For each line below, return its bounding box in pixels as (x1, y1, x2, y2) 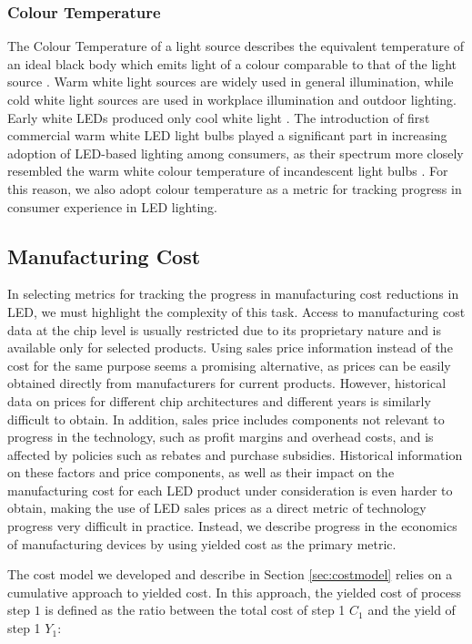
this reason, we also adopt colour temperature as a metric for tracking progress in (7, 179, 462, 198)
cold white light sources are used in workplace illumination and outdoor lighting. (7, 90, 457, 108)
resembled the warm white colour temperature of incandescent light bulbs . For (7, 161, 448, 180)
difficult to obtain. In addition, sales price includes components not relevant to (7, 409, 445, 428)
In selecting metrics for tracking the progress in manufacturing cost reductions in (7, 284, 459, 303)
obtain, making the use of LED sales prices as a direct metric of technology (7, 498, 427, 517)
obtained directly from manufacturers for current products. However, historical (7, 373, 447, 393)
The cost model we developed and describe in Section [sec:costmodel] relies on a (7, 565, 453, 584)
